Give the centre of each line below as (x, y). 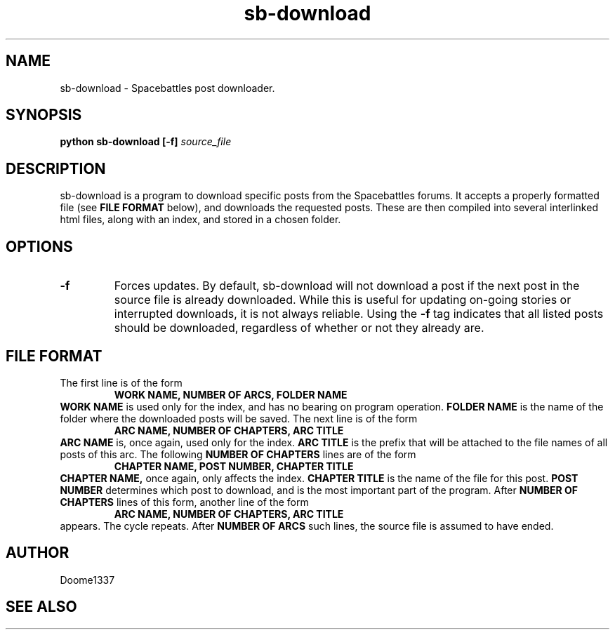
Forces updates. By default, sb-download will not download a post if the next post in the (347, 286)
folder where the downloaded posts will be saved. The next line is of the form (239, 418)
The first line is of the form (121, 382)
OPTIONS (39, 246)
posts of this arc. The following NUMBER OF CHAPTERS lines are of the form (238, 454)
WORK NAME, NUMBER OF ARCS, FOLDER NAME (231, 394)
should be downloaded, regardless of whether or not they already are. (299, 328)
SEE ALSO (41, 607)
